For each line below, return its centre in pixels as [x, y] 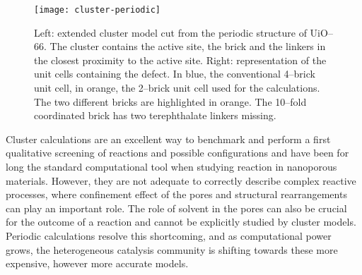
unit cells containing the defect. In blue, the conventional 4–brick [175, 74]
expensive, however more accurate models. [97, 263]
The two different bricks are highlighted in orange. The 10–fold [170, 101]
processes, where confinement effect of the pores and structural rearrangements [176, 194]
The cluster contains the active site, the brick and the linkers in [188, 46]
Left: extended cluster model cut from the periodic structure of [170, 32]
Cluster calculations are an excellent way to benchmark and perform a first [168, 139]
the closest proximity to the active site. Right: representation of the [180, 60]
